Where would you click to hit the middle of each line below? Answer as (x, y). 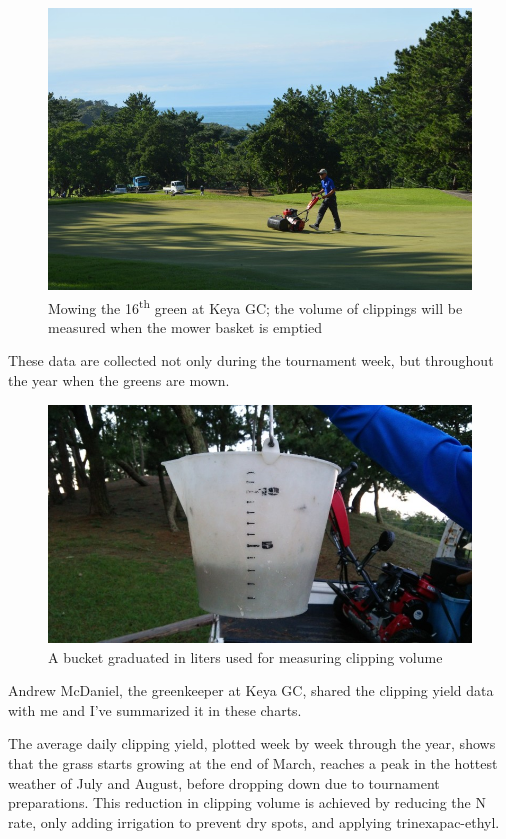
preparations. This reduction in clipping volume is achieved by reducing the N (247, 802)
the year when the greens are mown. (119, 379)
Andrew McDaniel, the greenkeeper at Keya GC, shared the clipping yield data (251, 690)
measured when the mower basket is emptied (185, 326)
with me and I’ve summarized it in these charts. (155, 709)
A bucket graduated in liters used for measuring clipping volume (245, 656)
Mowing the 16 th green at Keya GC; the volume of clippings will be (255, 306)
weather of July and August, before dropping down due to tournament (224, 782)
